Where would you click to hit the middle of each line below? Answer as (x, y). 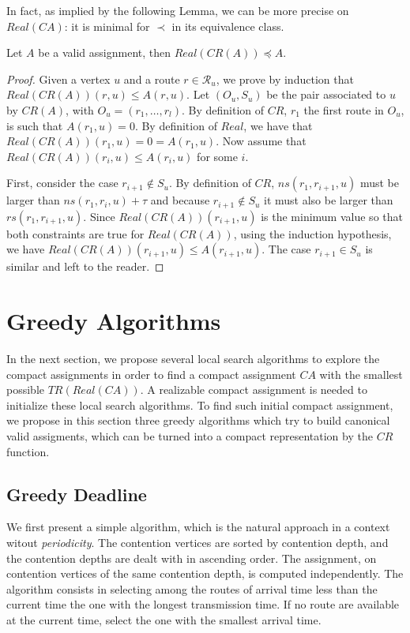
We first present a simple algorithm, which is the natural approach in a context (198, 527)
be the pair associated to (326, 94)
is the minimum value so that (332, 216)
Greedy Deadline (77, 494)
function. (28, 451)
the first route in (344, 109)
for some (217, 156)
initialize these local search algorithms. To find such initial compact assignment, (200, 405)
